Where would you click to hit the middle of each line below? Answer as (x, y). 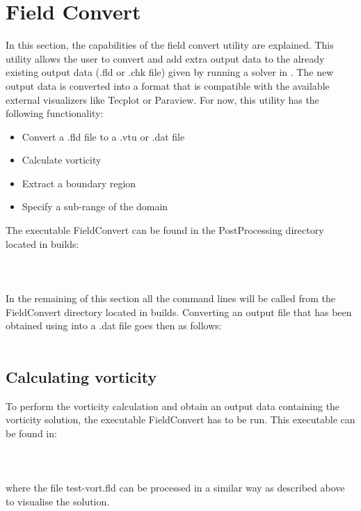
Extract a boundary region (79, 183)
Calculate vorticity (62, 160)
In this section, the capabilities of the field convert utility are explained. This (170, 45)
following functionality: (55, 113)
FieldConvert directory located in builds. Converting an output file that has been (179, 312)
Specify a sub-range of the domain (95, 206)
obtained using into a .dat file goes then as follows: (114, 325)
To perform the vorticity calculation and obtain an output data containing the (173, 406)
